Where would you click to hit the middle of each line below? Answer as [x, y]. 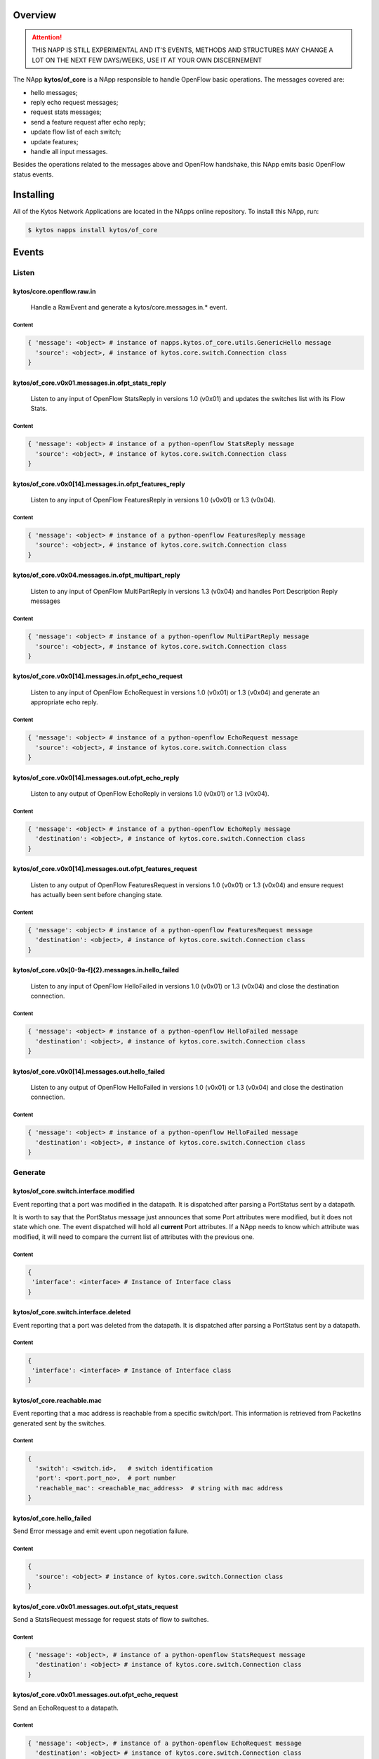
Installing [34, 195]
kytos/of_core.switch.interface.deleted [72, 1312]
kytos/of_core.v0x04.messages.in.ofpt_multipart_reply [97, 575]
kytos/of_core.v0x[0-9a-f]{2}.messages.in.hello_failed [96, 970]
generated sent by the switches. [60, 1423]
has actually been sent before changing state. [97, 895]
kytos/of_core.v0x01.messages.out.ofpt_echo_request [95, 1695]
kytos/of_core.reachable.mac [57, 1400]
